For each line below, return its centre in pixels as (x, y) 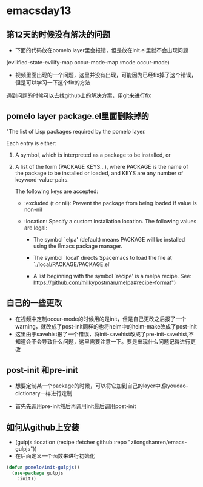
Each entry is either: (31, 143)
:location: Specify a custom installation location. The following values (110, 221)
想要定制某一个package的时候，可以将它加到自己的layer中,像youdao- (102, 386)
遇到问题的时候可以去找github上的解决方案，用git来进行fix (79, 95)
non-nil (33, 209)
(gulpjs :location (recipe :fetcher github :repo (71, 442)
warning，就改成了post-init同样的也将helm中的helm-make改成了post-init (106, 326)
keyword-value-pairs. (42, 179)
